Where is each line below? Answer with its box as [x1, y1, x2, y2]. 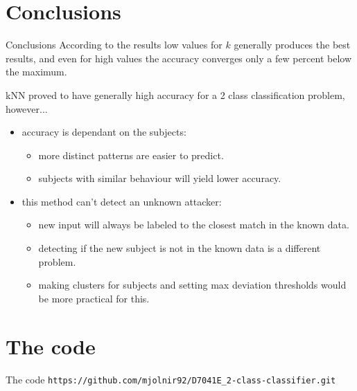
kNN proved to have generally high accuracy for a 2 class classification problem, [6, 87, 345, 102]
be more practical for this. [38, 291, 150, 305]
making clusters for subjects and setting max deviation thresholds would [38, 278, 347, 292]
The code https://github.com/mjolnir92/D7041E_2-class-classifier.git [6, 372, 336, 386]
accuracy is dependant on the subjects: [21, 125, 186, 139]
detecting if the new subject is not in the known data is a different [38, 241, 321, 255]
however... [6, 101, 48, 116]
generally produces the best [234, 37, 351, 52]
